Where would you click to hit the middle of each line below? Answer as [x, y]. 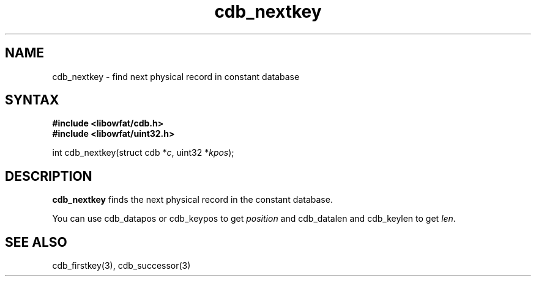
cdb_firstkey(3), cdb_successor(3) [121, 266]
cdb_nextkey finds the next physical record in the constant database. [192, 200]
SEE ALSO [36, 242]
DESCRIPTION [49, 176]
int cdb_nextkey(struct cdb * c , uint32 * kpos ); [143, 153]
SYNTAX [32, 100]
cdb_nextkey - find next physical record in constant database [176, 76]
